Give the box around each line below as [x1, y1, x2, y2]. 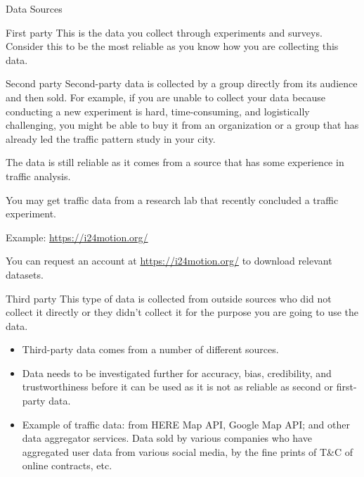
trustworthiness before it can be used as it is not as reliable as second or [22, 379, 334, 394]
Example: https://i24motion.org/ [6, 229, 148, 244]
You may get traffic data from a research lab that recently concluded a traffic [6, 192, 339, 207]
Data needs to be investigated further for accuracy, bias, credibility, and [22, 365, 332, 380]
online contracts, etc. [22, 458, 112, 473]
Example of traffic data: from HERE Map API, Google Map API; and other [22, 416, 350, 431]
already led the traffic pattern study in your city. [6, 131, 216, 146]
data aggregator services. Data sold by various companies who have [22, 431, 312, 445]
